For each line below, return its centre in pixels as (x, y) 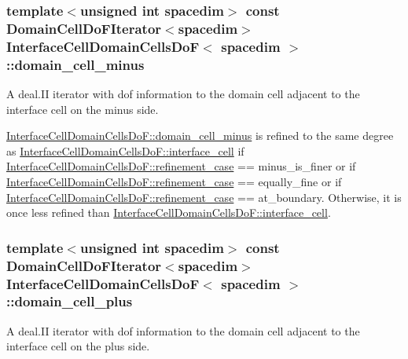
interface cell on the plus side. (78, 346)
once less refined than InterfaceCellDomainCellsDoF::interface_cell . (169, 212)
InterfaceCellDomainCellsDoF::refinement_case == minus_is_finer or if (181, 166)
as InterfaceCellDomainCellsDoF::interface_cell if (125, 150)
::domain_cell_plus (70, 301)
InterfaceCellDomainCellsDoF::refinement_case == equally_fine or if (174, 181)
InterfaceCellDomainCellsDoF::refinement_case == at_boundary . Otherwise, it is (204, 197)
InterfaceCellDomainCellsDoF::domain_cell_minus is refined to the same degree (200, 136)
